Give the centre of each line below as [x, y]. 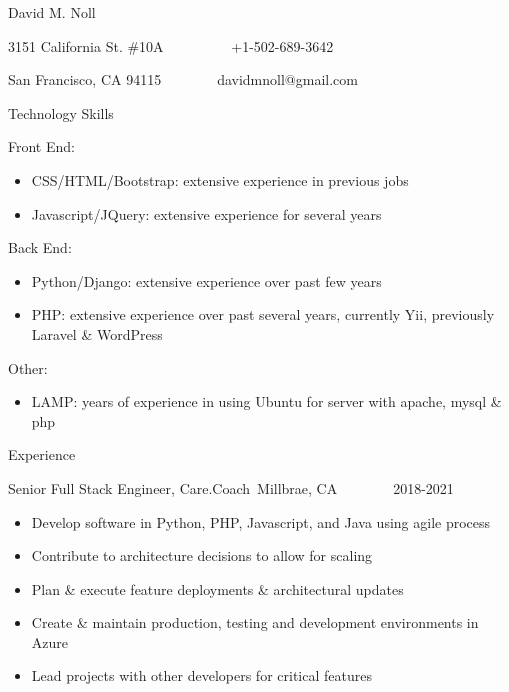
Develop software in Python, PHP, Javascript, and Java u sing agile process [261, 521]
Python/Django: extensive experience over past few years [206, 280]
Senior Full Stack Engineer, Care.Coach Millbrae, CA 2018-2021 [231, 487]
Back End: [40, 247]
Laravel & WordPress [97, 333]
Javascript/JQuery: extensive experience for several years [206, 213]
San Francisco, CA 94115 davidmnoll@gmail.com [183, 79]
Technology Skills [61, 112]
